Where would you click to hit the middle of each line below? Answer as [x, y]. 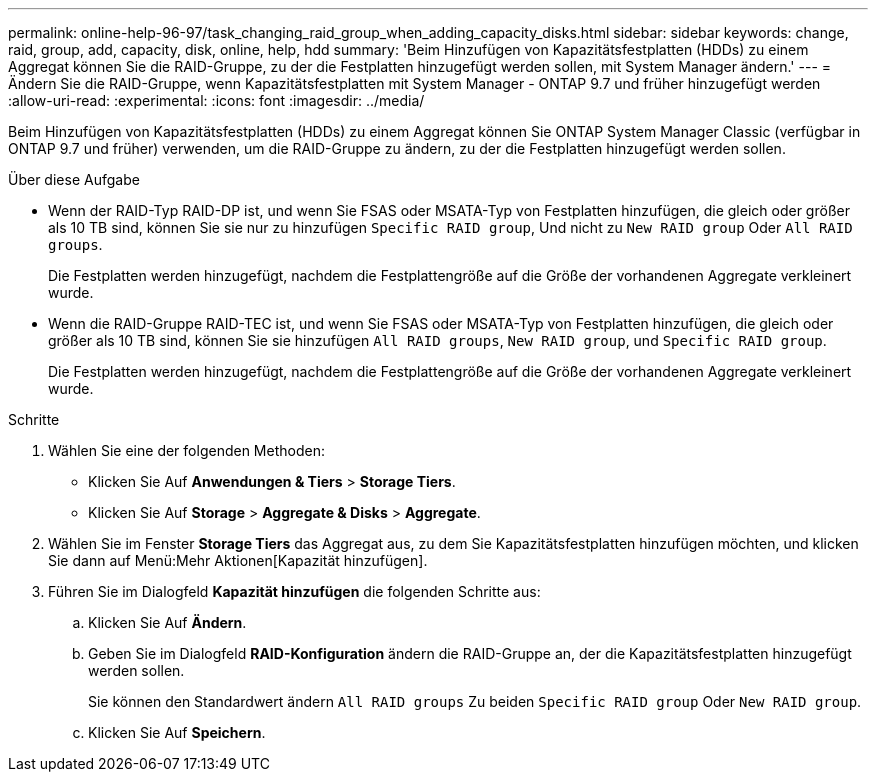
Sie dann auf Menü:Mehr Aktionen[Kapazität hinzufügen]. [238, 560]
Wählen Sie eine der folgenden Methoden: [186, 450]
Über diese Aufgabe [74, 179]
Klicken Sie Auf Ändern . [167, 622]
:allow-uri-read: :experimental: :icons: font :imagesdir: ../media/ [216, 100]
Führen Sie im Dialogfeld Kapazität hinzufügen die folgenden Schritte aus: [294, 591]
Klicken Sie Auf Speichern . [177, 732]
